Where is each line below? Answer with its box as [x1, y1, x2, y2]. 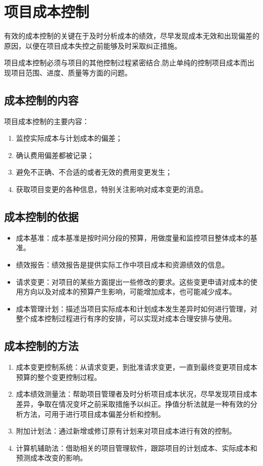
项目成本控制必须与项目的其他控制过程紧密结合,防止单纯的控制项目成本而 [4, 57, 247, 68]
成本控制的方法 [4, 338, 79, 354]
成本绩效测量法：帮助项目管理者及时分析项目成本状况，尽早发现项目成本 [16, 389, 257, 399]
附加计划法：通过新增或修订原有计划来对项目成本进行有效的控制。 [16, 425, 236, 436]
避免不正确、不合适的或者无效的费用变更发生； [16, 167, 172, 177]
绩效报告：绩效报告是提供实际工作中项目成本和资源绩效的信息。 [16, 259, 229, 270]
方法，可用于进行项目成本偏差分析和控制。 [23, 408, 165, 419]
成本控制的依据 [4, 209, 79, 224]
